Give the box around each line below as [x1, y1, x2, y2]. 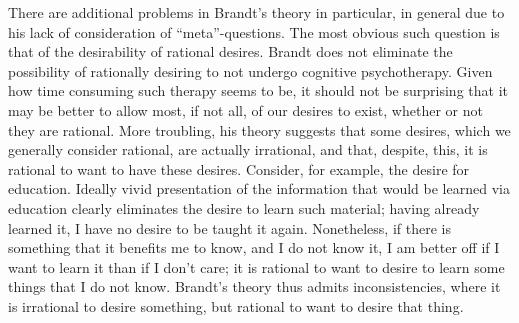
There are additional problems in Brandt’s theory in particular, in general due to [8, 2, 505, 22]
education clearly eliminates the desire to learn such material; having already [8, 197, 480, 218]
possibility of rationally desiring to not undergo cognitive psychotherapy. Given [8, 60, 493, 81]
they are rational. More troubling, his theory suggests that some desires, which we [8, 119, 511, 140]
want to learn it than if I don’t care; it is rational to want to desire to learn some [8, 256, 505, 277]
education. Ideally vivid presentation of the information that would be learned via [8, 178, 510, 199]
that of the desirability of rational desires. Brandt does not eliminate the [8, 41, 453, 62]
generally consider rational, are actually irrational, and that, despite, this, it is [8, 139, 488, 160]
